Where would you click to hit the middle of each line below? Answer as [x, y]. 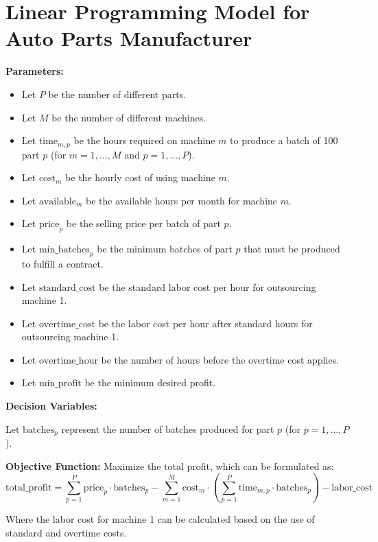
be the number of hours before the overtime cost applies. [220, 359]
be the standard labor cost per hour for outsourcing [208, 286]
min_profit [60, 384]
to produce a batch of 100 [284, 140]
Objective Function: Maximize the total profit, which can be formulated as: [170, 466]
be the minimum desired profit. [150, 382]
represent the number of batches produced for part [168, 428]
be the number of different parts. [117, 94]
